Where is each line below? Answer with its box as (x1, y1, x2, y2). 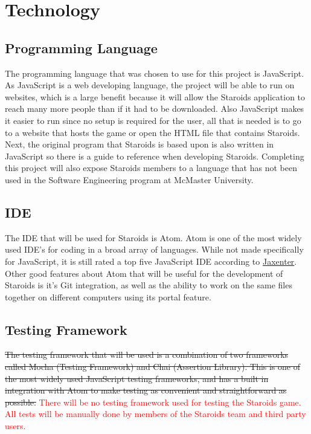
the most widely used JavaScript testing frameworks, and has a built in (5, 372, 269, 384)
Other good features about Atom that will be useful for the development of (5, 267, 283, 279)
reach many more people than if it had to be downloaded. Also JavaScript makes (5, 102, 304, 115)
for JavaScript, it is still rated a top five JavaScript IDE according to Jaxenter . (5, 254, 297, 267)
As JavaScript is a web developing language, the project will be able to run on (5, 79, 295, 91)
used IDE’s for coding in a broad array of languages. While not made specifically (5, 243, 304, 256)
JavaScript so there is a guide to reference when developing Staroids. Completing (5, 149, 304, 162)
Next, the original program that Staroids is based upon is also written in (5, 138, 274, 151)
